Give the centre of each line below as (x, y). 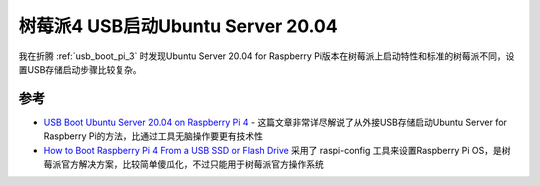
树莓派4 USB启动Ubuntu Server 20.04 (178, 26)
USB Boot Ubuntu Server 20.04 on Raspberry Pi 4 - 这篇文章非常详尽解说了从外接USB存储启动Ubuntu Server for (275, 122)
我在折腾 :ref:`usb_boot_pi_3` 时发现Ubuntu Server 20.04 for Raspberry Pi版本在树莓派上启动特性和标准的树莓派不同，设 (266, 56)
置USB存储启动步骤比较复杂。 (80, 69)
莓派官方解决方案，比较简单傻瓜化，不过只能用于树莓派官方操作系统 (183, 164)
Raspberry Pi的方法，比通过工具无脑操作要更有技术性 (153, 136)
